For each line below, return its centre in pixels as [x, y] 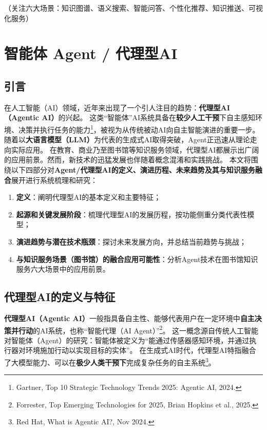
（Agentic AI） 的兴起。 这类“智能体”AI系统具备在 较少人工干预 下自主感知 [130, 117]
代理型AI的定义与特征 [60, 297]
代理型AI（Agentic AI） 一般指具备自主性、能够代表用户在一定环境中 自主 [129, 318]
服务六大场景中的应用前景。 [63, 269]
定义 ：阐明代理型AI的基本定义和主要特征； [89, 197]
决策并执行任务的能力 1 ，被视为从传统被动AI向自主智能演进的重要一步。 [139, 128]
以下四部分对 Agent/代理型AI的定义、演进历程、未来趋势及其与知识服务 [133, 169]
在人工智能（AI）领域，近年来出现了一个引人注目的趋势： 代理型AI [117, 107]
